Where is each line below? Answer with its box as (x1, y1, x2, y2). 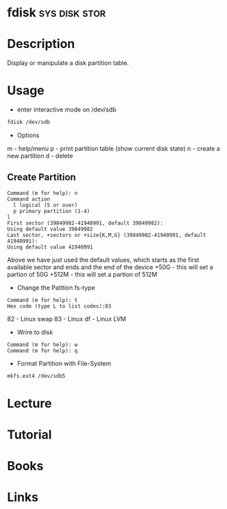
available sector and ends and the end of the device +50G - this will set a (7, 262, 213, 271)
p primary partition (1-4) (13, 208, 90, 214)
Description (7, 36, 75, 52)
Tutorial (7, 427, 53, 443)
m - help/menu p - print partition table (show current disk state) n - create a (7, 144, 220, 152)
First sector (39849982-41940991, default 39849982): (7, 219, 164, 227)
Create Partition (7, 171, 77, 183)
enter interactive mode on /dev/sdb (16, 105, 117, 114)
